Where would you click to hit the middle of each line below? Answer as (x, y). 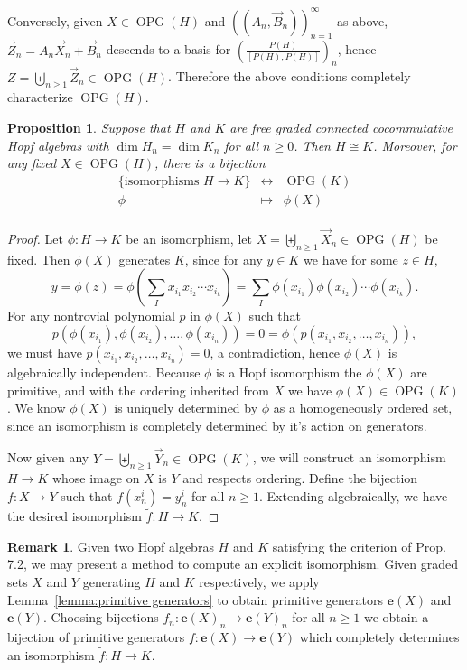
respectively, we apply (259, 581)
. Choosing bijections (101, 617)
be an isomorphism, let (189, 239)
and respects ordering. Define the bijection (300, 478)
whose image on (96, 478)
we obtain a (396, 617)
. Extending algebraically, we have (354, 495)
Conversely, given (55, 20)
